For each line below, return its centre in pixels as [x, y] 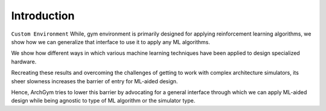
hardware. [24, 62]
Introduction [43, 16]
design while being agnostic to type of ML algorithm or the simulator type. [103, 101]
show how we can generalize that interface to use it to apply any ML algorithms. [111, 42]
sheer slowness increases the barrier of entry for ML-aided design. [94, 81]
